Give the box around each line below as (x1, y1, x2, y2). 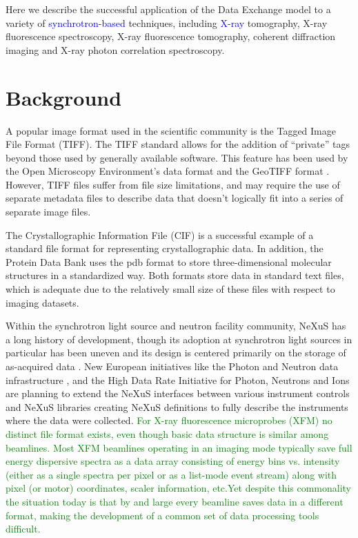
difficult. (6, 521, 41, 536)
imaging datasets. (6, 295, 79, 309)
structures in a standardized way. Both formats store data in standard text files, (6, 268, 344, 282)
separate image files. (6, 204, 91, 219)
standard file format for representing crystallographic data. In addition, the (6, 241, 324, 256)
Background (6, 83, 122, 111)
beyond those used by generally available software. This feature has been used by (6, 150, 348, 164)
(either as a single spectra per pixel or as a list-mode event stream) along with (6, 467, 337, 481)
